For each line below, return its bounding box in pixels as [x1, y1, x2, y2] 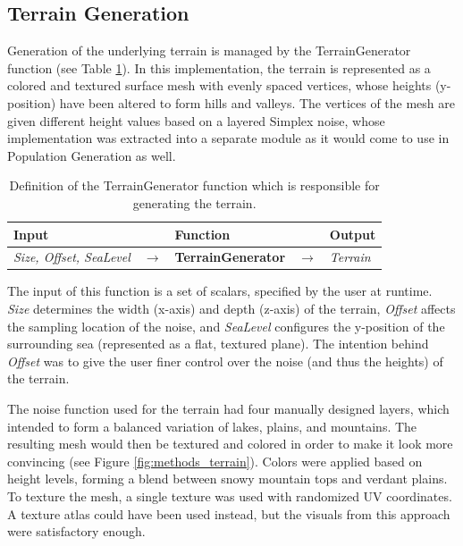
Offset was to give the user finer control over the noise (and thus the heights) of [7, 351, 443, 370]
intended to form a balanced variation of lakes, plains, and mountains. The [7, 416, 417, 435]
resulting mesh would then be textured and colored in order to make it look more [7, 434, 453, 453]
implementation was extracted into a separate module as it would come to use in [7, 129, 450, 147]
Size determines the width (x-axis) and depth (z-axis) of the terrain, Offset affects [7, 299, 456, 318]
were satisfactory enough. [7, 522, 146, 541]
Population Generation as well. [7, 146, 176, 164]
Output [329, 224, 376, 243]
